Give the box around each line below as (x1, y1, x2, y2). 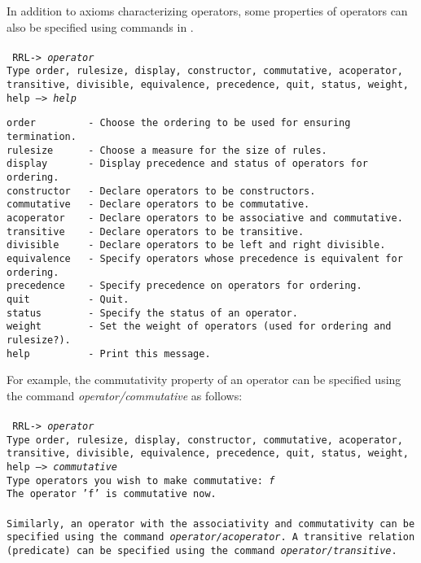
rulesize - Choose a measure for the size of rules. (7, 144, 327, 156)
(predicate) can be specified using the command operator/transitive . (7, 544, 397, 556)
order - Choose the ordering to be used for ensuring (7, 117, 351, 129)
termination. (7, 131, 77, 143)
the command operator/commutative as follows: (7, 386, 243, 404)
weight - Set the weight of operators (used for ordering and (7, 321, 392, 333)
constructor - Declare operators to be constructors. (7, 185, 316, 197)
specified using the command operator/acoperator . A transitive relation (7, 531, 415, 543)
